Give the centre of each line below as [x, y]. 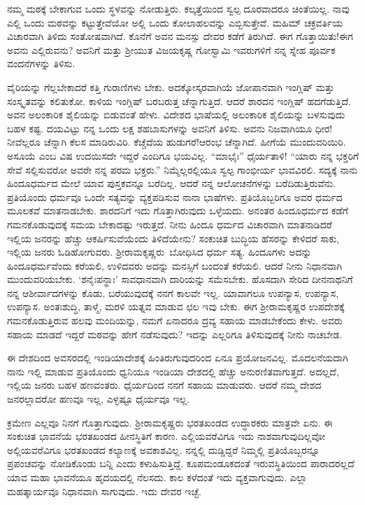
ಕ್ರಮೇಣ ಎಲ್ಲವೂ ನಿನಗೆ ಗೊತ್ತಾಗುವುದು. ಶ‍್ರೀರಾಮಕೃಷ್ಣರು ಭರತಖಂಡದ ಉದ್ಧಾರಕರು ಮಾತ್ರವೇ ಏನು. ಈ [170, 422]
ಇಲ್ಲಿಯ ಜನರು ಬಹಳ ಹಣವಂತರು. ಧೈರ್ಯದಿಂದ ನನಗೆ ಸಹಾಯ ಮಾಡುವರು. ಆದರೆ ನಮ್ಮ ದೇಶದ [164, 385]
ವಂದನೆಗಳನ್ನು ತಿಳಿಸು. [41, 63]
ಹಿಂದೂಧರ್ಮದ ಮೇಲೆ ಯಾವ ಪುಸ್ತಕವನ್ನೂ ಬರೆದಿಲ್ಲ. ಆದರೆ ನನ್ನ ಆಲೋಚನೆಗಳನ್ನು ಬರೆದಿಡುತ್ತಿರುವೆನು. [171, 183]
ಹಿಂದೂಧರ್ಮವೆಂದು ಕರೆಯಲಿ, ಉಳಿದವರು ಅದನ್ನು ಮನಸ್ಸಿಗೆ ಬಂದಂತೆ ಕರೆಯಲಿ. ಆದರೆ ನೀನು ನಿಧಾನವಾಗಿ [175, 265]
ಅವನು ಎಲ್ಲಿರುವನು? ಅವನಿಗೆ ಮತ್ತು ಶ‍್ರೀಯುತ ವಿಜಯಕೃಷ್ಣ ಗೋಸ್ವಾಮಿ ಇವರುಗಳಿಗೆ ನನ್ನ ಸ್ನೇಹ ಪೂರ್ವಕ [171, 49]
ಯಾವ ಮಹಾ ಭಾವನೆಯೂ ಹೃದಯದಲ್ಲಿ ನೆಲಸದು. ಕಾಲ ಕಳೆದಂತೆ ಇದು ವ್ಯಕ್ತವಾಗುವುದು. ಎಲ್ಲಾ [157, 477]
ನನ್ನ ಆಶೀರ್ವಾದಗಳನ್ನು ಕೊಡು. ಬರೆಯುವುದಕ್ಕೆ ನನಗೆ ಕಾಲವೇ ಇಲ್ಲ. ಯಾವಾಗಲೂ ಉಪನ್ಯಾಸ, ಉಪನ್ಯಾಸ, [173, 292]
